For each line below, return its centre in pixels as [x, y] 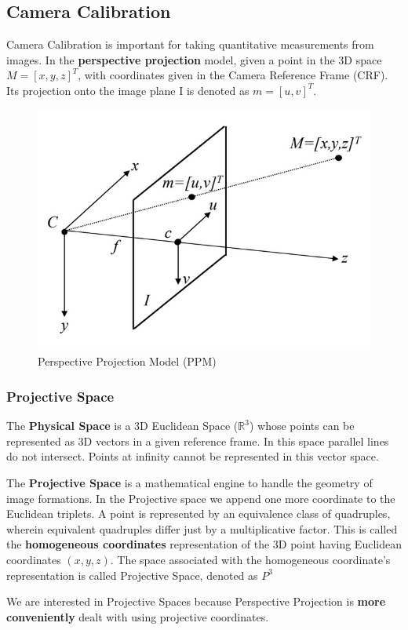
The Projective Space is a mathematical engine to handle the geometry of [189, 483]
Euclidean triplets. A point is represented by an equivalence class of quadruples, [199, 513]
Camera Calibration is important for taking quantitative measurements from [190, 44]
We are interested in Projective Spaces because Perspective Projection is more [196, 601]
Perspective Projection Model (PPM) [127, 361]
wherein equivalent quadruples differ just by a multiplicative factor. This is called [202, 528]
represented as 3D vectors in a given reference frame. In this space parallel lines [198, 441]
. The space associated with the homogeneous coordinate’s [250, 560]
